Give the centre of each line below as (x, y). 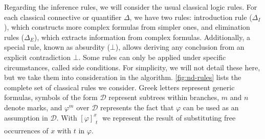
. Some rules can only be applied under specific (152, 57)
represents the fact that (137, 107)
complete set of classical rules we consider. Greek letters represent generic (119, 87)
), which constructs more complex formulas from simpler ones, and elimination (127, 27)
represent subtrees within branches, (164, 97)
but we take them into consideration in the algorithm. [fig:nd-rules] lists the (123, 77)
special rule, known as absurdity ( (57, 47)
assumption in (26, 117)
